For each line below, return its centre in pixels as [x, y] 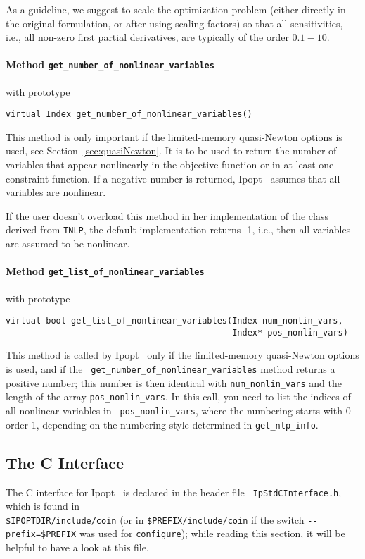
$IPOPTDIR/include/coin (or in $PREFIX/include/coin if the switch [155, 519]
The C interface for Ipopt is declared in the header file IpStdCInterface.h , [174, 492]
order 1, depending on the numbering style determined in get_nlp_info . [162, 424]
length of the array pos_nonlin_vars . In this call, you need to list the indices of [178, 397]
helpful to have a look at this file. [77, 547]
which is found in [43, 506]
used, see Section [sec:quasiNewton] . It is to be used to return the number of [171, 150]
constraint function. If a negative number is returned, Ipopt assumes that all [173, 178]
